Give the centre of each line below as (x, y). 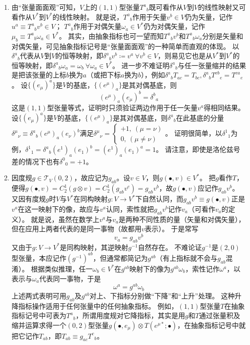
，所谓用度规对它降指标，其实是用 (130, 315)
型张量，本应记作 (39, 258)
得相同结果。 (224, 107)
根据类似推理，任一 (62, 268)
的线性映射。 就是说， (88, 16)
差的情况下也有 (35, 161)
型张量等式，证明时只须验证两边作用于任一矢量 (122, 107)
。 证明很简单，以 (194, 133)
